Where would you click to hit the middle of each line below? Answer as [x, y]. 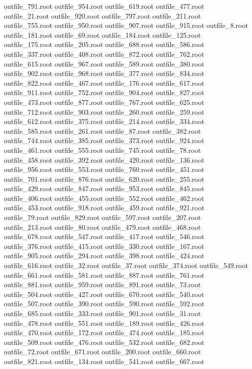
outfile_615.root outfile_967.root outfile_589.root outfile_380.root [104, 63]
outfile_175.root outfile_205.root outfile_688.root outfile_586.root [104, 44]
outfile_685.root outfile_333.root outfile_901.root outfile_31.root [103, 313]
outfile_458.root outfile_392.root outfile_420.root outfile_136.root [104, 160]
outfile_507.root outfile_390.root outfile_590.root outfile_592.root [104, 304]
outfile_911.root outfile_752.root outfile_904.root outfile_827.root [104, 92]
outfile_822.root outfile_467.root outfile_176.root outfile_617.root [104, 83]
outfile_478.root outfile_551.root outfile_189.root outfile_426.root [104, 323]
